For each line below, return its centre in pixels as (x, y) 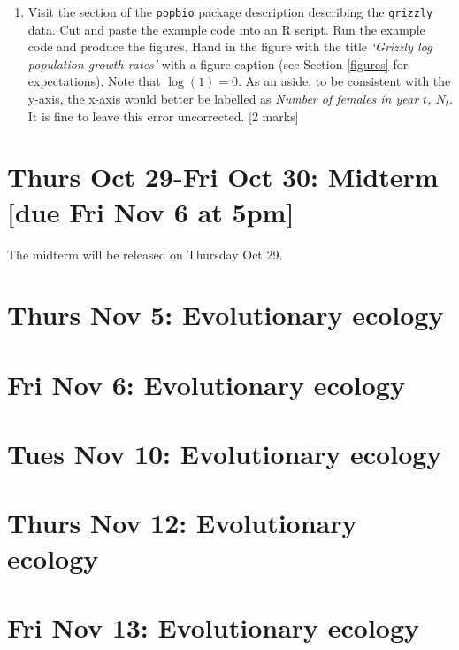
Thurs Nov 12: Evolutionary (182, 523)
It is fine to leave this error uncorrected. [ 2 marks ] (163, 116)
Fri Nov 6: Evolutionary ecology (206, 384)
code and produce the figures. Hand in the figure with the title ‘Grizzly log (230, 46)
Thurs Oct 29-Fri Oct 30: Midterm (223, 177)
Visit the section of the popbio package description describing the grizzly (230, 12)
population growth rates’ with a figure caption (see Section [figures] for (218, 63)
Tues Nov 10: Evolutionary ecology (225, 454)
